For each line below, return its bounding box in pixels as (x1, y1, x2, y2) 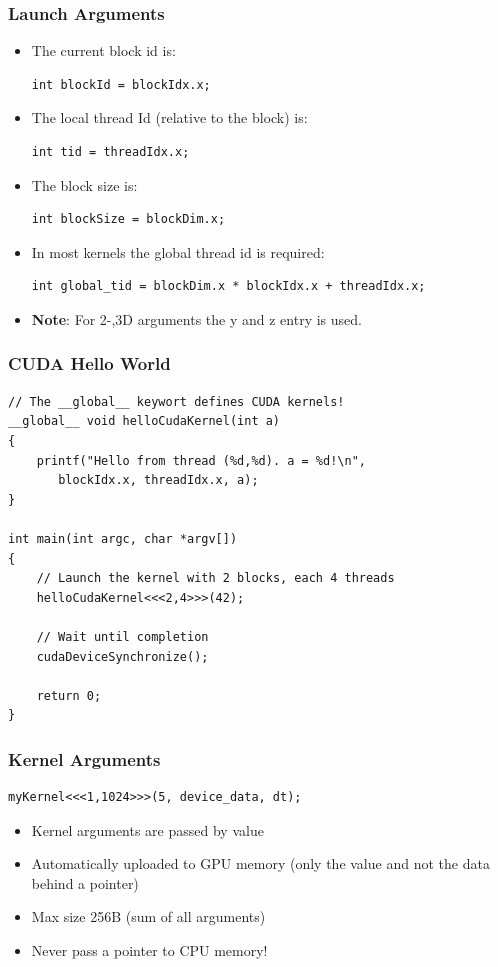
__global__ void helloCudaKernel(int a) (8, 414, 281, 429)
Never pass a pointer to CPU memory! (31, 940, 268, 961)
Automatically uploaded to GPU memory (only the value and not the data (31, 853, 490, 874)
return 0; (36, 688, 102, 703)
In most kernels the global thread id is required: (31, 241, 325, 262)
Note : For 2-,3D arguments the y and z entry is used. (31, 308, 362, 329)
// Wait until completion (36, 629, 209, 644)
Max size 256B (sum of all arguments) (31, 906, 266, 927)
